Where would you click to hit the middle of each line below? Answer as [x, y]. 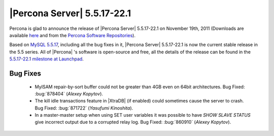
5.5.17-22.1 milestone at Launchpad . [46, 59]
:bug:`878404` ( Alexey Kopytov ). [69, 93]
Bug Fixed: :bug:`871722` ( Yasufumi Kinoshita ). [84, 108]
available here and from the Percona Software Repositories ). [72, 35]
